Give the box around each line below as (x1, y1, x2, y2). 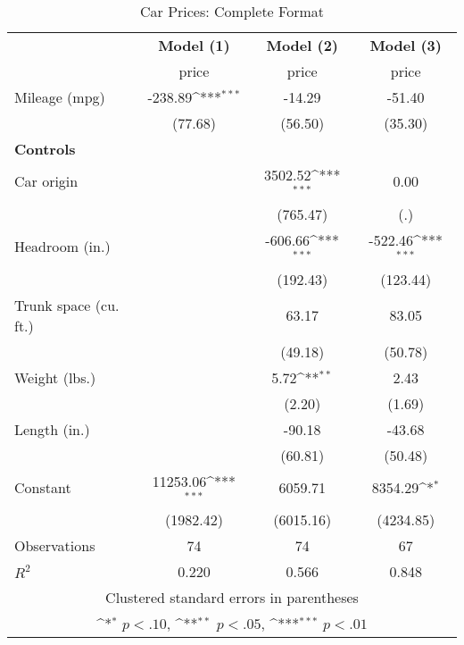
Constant (14, 476, 71, 498)
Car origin (14, 171, 79, 192)
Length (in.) (14, 418, 90, 440)
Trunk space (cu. (14, 294, 120, 315)
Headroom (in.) (14, 236, 111, 257)
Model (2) (266, 35, 338, 55)
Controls (14, 138, 76, 159)
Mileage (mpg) (14, 87, 105, 107)
